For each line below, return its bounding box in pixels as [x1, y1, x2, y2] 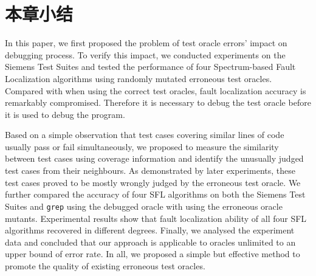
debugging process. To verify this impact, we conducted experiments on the [5, 48, 286, 61]
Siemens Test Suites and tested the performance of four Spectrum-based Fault [5, 60, 296, 73]
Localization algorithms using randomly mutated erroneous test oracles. [5, 72, 272, 85]
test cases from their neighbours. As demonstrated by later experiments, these [5, 164, 295, 177]
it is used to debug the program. [5, 108, 125, 120]
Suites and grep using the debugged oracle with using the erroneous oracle [5, 199, 283, 212]
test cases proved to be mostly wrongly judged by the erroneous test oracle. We [5, 176, 301, 188]
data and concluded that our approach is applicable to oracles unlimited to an [5, 235, 296, 248]
